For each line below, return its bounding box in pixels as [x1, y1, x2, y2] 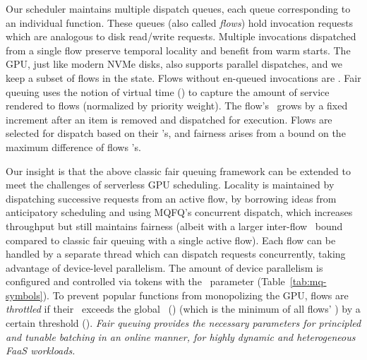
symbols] [6, 287, 43, 302]
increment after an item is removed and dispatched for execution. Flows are [6, 112, 332, 126]
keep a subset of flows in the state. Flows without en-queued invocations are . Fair [6, 70, 361, 85]
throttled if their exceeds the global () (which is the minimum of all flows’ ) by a [6, 301, 361, 316]
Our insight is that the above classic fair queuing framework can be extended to [6, 163, 351, 178]
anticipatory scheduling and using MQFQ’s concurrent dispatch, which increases [6, 205, 353, 220]
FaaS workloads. [6, 343, 76, 358]
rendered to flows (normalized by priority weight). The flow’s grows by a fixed [6, 98, 348, 113]
